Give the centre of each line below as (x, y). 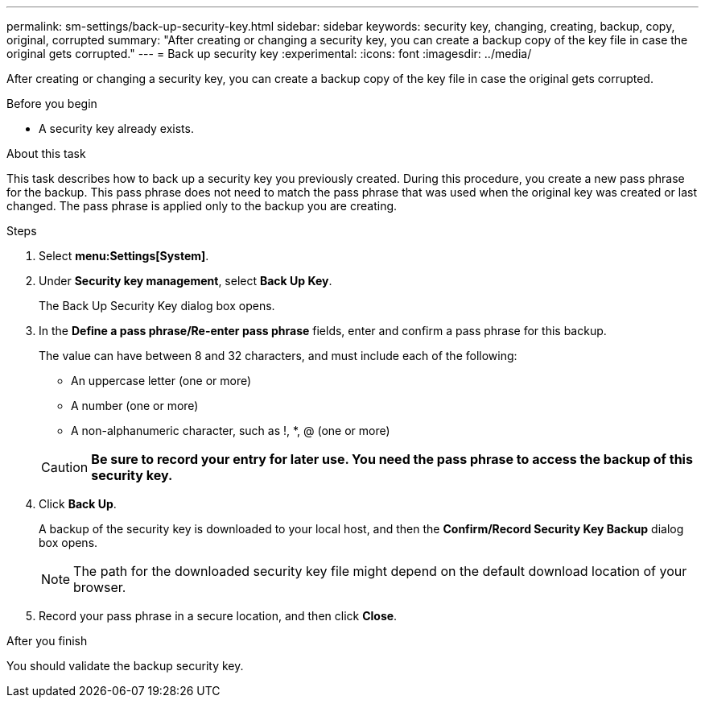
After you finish (47, 641)
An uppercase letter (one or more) (161, 381)
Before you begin (52, 104)
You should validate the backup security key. (125, 666)
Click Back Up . (78, 504)
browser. (100, 587)
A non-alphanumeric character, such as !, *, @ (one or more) (231, 431)
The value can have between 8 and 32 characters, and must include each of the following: (278, 356)
